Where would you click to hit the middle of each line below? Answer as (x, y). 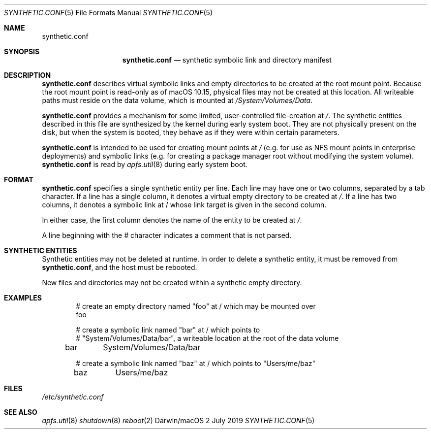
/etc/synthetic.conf (73, 397)
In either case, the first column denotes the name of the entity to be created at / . (172, 220)
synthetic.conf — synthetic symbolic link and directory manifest (227, 60)
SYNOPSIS (22, 51)
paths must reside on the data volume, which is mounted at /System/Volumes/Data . (177, 100)
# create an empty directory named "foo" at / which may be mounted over (196, 306)
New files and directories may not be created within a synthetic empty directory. (172, 283)
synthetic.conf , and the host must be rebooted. (120, 267)
